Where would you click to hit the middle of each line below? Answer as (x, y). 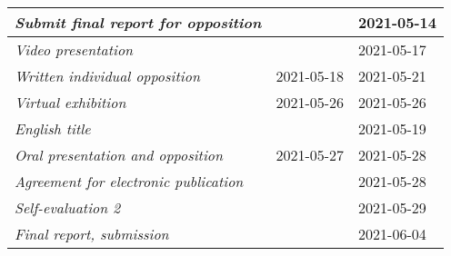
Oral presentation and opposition (119, 155)
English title (53, 128)
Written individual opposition (107, 76)
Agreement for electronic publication (129, 181)
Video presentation (74, 49)
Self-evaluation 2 (68, 207)
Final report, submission (92, 234)
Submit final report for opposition (138, 22)
